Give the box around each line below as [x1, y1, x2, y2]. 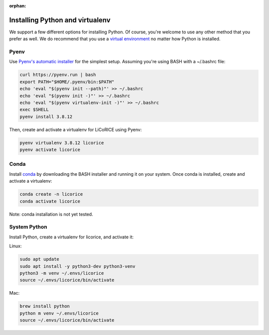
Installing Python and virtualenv [9, 15, 111, 24]
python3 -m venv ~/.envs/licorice [19, 270, 104, 276]
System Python [9, 223, 47, 230]
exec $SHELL [19, 107, 49, 112]
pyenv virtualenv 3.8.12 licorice [19, 140, 104, 145]
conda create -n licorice [19, 192, 83, 197]
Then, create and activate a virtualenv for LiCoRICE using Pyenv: [9, 126, 142, 132]
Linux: [9, 243, 22, 249]
